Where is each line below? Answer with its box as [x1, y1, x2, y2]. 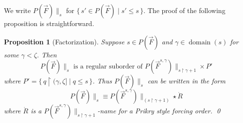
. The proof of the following [143, 5, 226, 15]
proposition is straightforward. [4, 18, 94, 28]
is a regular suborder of [73, 63, 143, 70]
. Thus [92, 76, 112, 86]
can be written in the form [147, 76, 226, 86]
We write [4, 5, 31, 15]
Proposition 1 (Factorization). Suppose [4, 36, 124, 46]
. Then [36, 49, 57, 59]
